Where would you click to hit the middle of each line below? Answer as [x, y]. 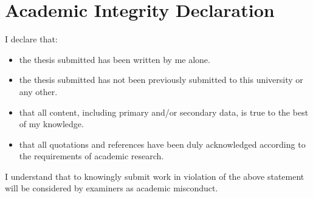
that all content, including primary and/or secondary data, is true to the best [164, 112]
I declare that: [31, 39]
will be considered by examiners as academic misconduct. [112, 188]
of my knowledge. [51, 124]
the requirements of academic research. [91, 156]
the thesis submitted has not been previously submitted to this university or [161, 80]
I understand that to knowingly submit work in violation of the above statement [155, 176]
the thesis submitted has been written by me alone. [115, 59]
